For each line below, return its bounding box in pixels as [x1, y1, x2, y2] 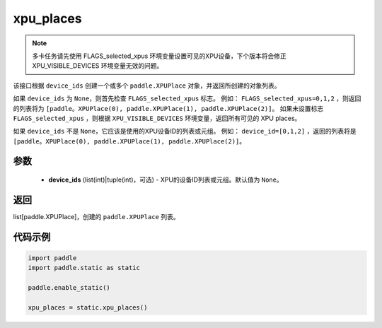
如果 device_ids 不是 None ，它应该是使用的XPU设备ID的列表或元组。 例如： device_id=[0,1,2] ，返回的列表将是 [13, 127, 357, 136]
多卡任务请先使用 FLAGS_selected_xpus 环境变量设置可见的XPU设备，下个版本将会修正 [32, 52, 286, 60]
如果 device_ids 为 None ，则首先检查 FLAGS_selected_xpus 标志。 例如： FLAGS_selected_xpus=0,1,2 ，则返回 [13, 94, 361, 102]
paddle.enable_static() [28, 283, 111, 292]
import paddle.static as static [28, 264, 141, 272]
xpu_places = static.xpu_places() [28, 303, 148, 311]
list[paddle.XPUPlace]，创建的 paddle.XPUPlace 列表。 [13, 212, 180, 221]
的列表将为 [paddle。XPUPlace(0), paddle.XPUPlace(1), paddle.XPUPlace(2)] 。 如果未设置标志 [13, 104, 324, 112]
